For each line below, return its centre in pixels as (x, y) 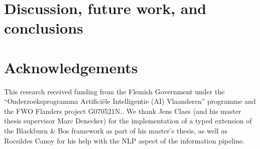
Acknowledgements (71, 67)
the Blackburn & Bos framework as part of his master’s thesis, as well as (116, 131)
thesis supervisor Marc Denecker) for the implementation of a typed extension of (128, 121)
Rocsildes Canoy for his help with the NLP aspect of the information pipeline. (124, 140)
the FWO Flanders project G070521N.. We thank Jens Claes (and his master (123, 111)
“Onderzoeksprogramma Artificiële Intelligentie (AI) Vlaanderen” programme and (130, 101)
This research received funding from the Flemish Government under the (114, 91)
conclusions (44, 28)
